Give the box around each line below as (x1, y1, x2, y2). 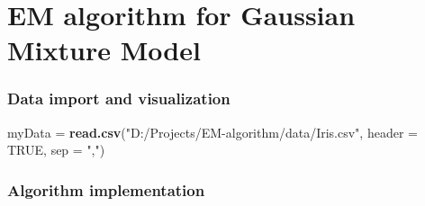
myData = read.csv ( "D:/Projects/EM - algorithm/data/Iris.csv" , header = (7, 122, 418, 141)
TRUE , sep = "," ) (7, 140, 105, 159)
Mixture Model (7, 31, 201, 68)
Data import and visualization (7, 87, 231, 110)
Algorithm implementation (7, 178, 205, 201)
